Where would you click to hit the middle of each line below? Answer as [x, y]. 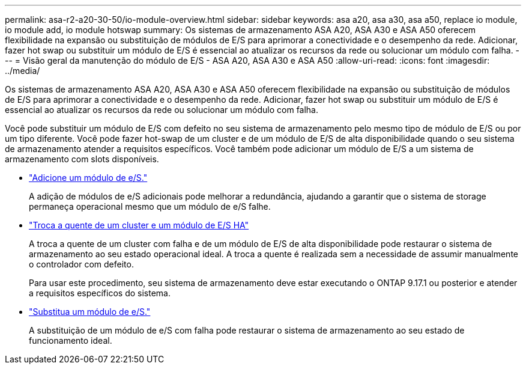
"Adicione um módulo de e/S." [88, 178]
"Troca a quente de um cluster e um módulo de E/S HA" [139, 225]
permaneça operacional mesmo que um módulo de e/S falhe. [150, 206]
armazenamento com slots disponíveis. [82, 159]
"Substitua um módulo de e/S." [90, 312]
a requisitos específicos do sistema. [100, 293]
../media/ [23, 71]
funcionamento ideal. [71, 340]
